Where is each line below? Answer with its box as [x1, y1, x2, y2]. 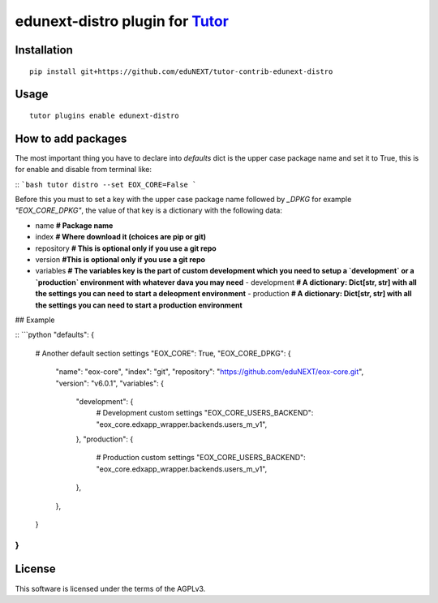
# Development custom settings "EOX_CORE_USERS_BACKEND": [96, 408, 314, 418]
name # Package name [35, 220, 114, 230]
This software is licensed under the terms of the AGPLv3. [15, 584, 206, 593]
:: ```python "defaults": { [15, 329, 95, 340]
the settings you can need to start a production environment [35, 300, 243, 310]
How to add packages [15, 131, 127, 145]
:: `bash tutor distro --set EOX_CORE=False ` [15, 179, 197, 189]
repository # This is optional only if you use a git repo [35, 243, 217, 253]
